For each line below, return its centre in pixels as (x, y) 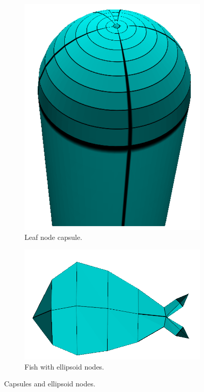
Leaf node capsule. (54, 237)
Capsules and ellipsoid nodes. (50, 384)
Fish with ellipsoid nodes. (65, 366)
